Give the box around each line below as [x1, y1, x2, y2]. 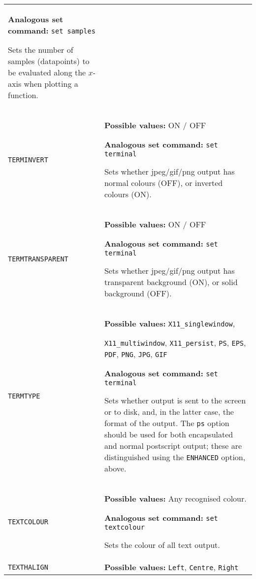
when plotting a [24, 78, 78, 89]
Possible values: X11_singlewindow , [104, 318, 235, 329]
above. [104, 463, 127, 474]
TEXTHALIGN [8, 563, 48, 571]
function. [8, 89, 38, 101]
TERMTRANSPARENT [8, 254, 68, 263]
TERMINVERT [8, 155, 48, 164]
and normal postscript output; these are [104, 440, 242, 451]
